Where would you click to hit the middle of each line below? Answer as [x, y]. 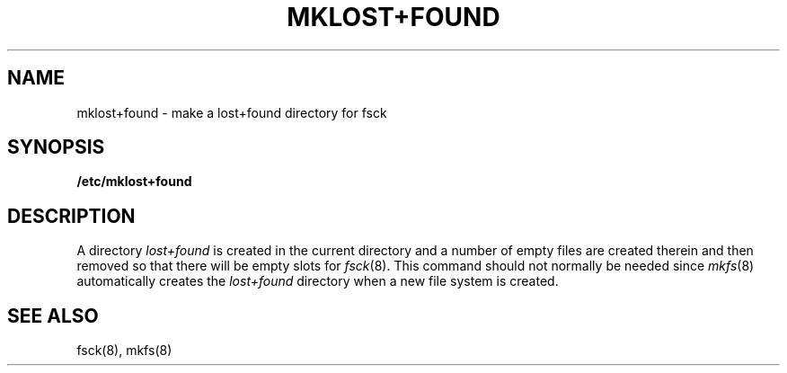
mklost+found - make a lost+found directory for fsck [232, 112]
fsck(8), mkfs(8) [124, 351]
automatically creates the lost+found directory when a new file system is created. [318, 281]
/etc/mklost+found [134, 182]
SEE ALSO [53, 315]
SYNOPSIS [56, 147]
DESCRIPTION [71, 216]
